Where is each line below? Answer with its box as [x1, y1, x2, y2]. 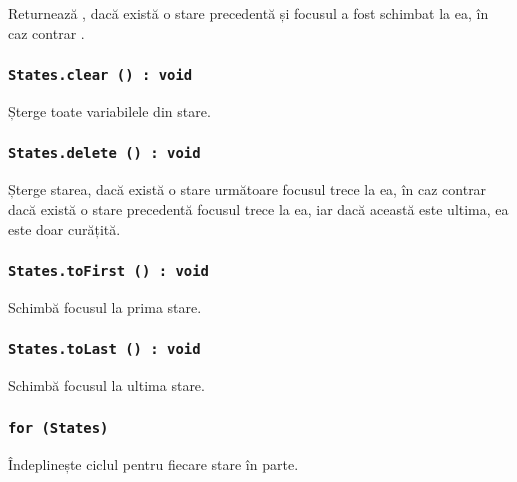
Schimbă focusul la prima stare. [8, 296, 202, 317]
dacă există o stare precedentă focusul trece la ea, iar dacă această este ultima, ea [8, 198, 509, 219]
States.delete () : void [8, 145, 201, 162]
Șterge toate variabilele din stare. [8, 100, 211, 121]
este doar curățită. [8, 218, 121, 239]
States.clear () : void [8, 67, 193, 84]
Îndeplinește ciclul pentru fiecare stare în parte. [8, 453, 299, 474]
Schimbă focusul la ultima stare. [8, 375, 205, 396]
